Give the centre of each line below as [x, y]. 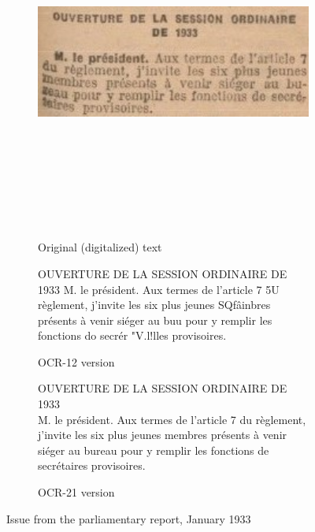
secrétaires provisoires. [92, 465]
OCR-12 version [76, 361]
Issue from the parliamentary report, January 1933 [129, 518]
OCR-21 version [76, 492]
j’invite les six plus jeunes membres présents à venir [163, 435]
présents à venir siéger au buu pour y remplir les [155, 320]
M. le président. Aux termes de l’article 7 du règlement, [172, 419]
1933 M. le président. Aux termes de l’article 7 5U [159, 289]
